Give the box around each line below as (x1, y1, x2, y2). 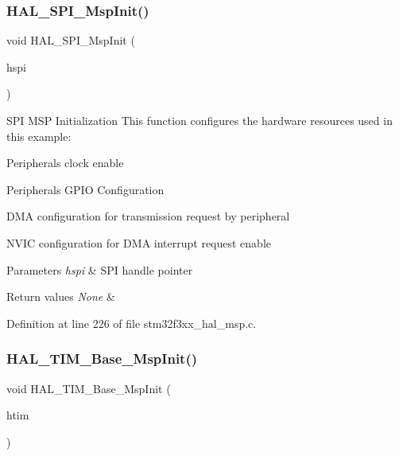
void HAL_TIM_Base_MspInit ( (6, 380, 171, 396)
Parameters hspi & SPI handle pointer (6, 261, 193, 278)
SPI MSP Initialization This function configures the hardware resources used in (6, 112, 393, 128)
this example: (6, 127, 72, 144)
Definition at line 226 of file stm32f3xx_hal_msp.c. (6, 314, 257, 331)
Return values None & (6, 288, 115, 305)
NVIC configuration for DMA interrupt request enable (6, 234, 272, 251)
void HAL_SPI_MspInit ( (6, 32, 135, 49)
